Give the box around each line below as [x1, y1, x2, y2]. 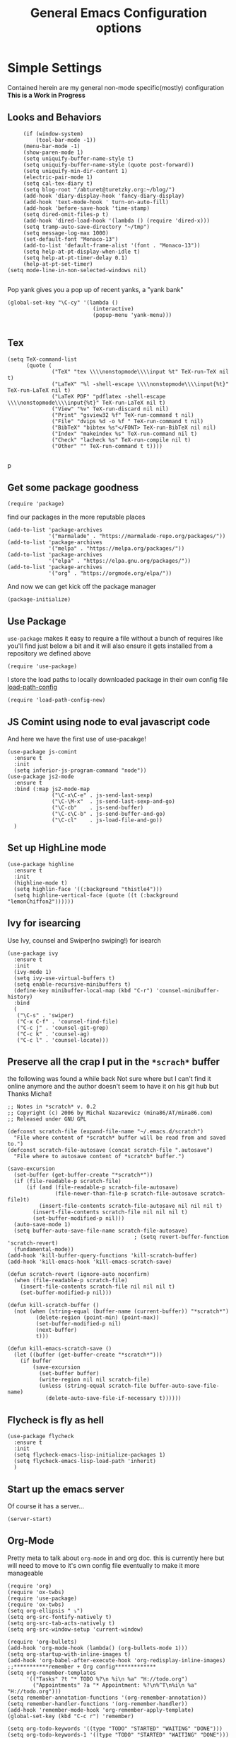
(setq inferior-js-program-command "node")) [13, 767, 147, 774]
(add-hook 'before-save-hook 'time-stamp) [23, 204, 151, 212]
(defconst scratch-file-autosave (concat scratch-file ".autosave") [7, 1147, 213, 1154]
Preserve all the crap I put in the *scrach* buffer [7, 1056, 220, 1068]
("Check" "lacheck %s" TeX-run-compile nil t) [52, 436, 191, 444]
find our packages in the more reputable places [7, 512, 146, 522]
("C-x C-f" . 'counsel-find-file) [16, 1018, 119, 1025]
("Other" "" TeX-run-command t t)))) [52, 442, 163, 449]
